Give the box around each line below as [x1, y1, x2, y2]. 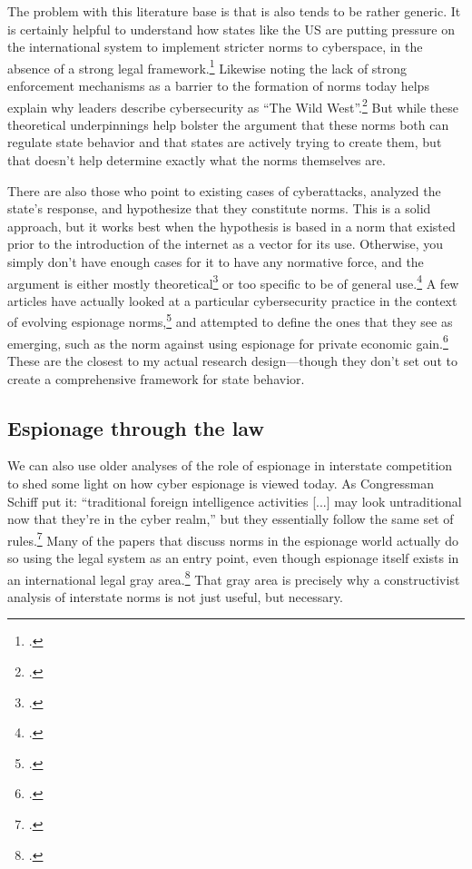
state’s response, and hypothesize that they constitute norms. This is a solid [7, 199, 431, 218]
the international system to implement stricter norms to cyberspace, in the [7, 37, 423, 56]
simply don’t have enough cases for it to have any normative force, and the [7, 252, 424, 272]
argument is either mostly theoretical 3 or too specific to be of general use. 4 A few [7, 271, 459, 292]
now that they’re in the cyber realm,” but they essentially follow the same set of [7, 509, 454, 528]
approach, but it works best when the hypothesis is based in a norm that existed [7, 216, 456, 235]
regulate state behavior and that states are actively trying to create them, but [7, 133, 442, 152]
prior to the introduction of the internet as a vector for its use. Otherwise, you [7, 234, 444, 253]
